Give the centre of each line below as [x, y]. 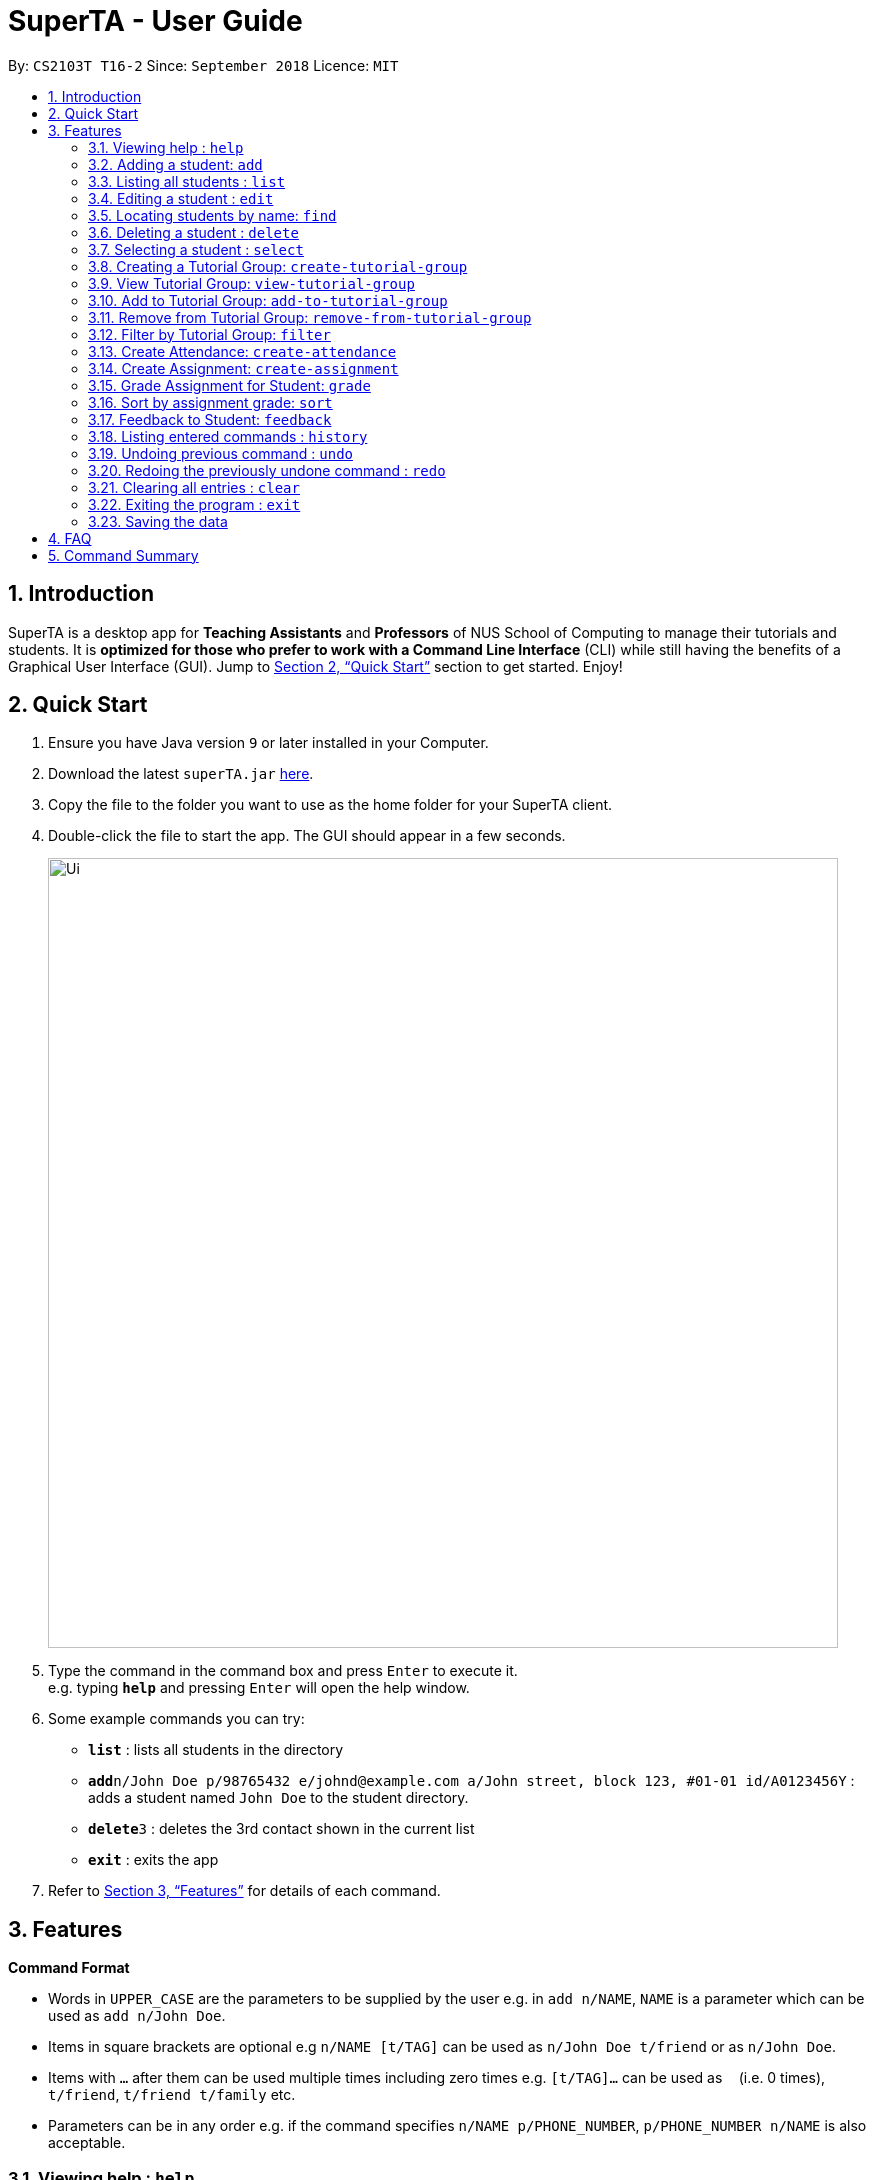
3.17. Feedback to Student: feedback [210, 419]
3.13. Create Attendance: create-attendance [242, 351]
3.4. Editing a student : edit [181, 198]
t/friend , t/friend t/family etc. [172, 2095]
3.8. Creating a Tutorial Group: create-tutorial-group [278, 266]
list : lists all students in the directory [216, 1750]
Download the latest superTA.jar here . [181, 774]
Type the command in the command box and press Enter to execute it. [283, 1671]
